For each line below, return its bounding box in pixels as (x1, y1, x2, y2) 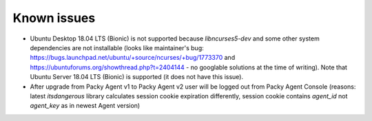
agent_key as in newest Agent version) (30, 102, 141, 110)
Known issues (12, 10, 96, 25)
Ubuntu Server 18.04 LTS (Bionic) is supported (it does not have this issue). (30, 73, 244, 81)
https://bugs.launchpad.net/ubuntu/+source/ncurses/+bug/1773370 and (30, 54, 236, 62)
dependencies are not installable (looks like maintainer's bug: (30, 43, 205, 52)
